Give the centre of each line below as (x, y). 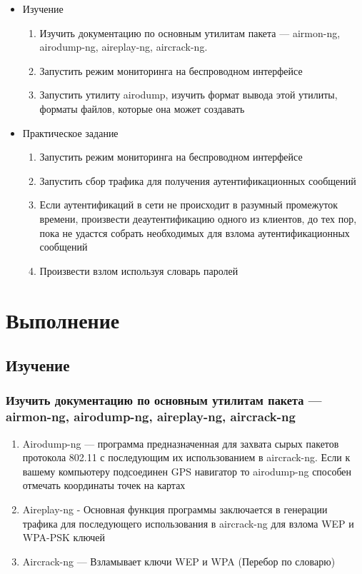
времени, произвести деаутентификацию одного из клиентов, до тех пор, (198, 218)
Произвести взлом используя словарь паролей (139, 270)
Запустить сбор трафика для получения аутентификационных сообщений (198, 180)
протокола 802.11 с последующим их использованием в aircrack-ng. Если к (186, 457)
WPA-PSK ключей (64, 537)
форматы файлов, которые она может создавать (142, 108)
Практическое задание (70, 132)
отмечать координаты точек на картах (104, 485)
